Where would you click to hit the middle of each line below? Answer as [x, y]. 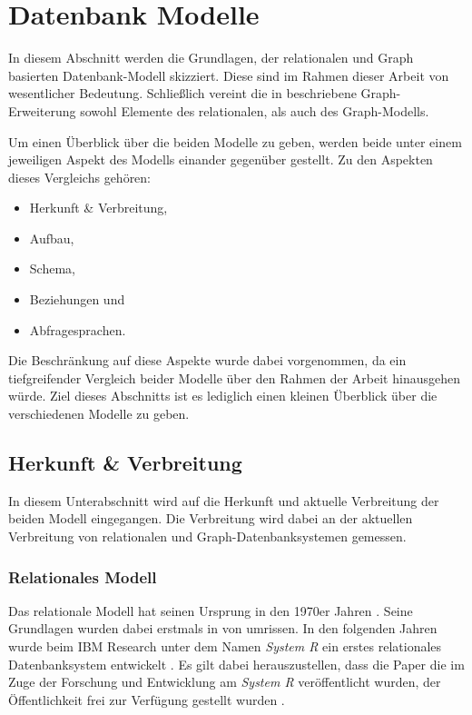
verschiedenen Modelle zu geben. [99, 414]
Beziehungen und [77, 299]
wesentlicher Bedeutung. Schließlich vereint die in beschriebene [182, 93]
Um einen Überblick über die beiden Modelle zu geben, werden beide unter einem [235, 141]
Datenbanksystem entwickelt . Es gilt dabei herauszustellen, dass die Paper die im [236, 664]
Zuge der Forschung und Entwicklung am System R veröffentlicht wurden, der [225, 682]
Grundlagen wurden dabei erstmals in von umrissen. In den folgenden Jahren [223, 628]
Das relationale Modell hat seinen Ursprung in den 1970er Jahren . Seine [211, 610]
